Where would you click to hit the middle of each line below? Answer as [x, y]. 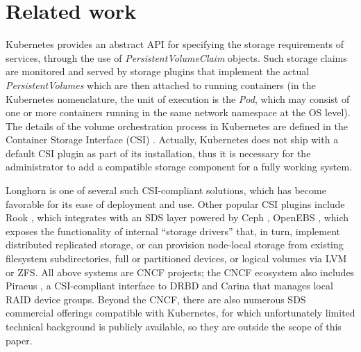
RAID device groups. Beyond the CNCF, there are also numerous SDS [156, 299]
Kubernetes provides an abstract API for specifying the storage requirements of [175, 44]
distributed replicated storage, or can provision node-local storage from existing [175, 245]
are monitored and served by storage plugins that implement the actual [158, 71]
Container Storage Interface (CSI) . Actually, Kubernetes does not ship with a [172, 139]
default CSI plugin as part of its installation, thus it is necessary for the [158, 153]
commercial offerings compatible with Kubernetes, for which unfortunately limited [180, 313]
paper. [19, 340]
